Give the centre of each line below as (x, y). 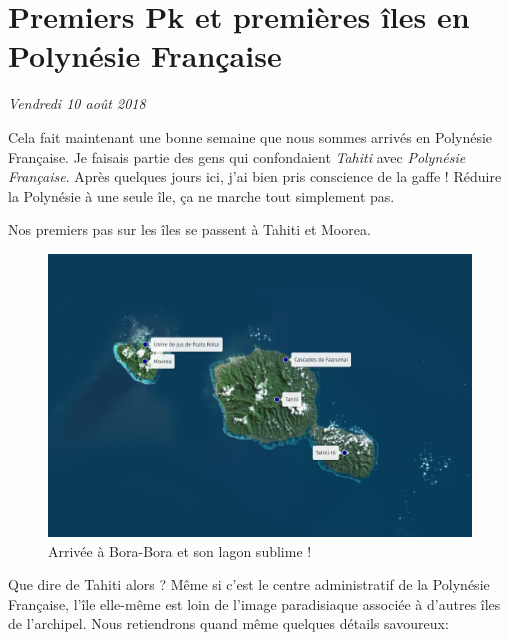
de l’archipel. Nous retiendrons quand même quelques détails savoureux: (228, 623)
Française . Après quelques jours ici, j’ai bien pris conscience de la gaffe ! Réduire (255, 176)
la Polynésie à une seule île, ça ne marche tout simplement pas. (201, 195)
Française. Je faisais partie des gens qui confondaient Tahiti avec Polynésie (237, 156)
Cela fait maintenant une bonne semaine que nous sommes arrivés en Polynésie (250, 136)
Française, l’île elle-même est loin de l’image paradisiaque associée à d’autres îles (254, 603)
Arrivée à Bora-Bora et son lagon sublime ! (180, 550)
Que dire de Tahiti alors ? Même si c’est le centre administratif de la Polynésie (249, 584)
